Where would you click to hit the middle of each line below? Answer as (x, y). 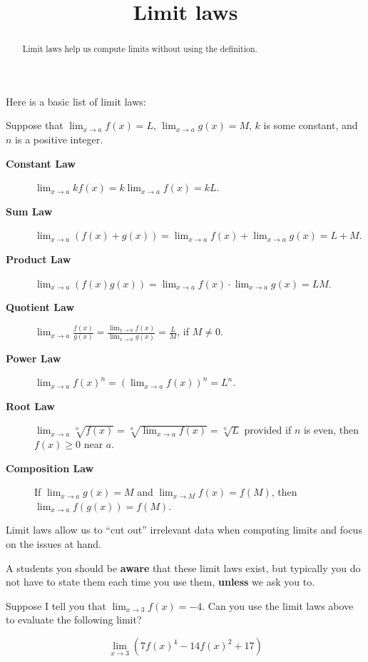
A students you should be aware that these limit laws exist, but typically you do (183, 567)
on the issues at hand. (54, 544)
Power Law (34, 358)
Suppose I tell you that (56, 605)
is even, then (331, 430)
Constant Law (41, 163)
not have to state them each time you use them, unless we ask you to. (160, 582)
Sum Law (29, 211)
